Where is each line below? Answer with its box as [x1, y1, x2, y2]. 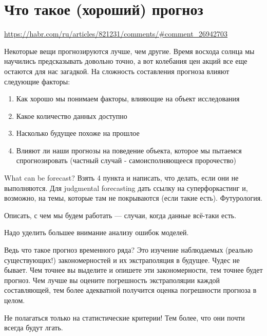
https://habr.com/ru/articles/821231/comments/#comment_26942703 [4, 28, 228, 39]
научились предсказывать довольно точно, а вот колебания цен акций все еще [4, 56, 247, 66]
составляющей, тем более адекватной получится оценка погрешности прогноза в [4, 285, 257, 295]
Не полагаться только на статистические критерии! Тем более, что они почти [4, 312, 245, 323]
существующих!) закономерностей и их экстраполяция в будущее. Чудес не [4, 254, 240, 265]
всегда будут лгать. [4, 322, 63, 333]
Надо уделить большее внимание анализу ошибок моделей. [4, 227, 189, 238]
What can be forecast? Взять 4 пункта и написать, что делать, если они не [4, 172, 239, 183]
